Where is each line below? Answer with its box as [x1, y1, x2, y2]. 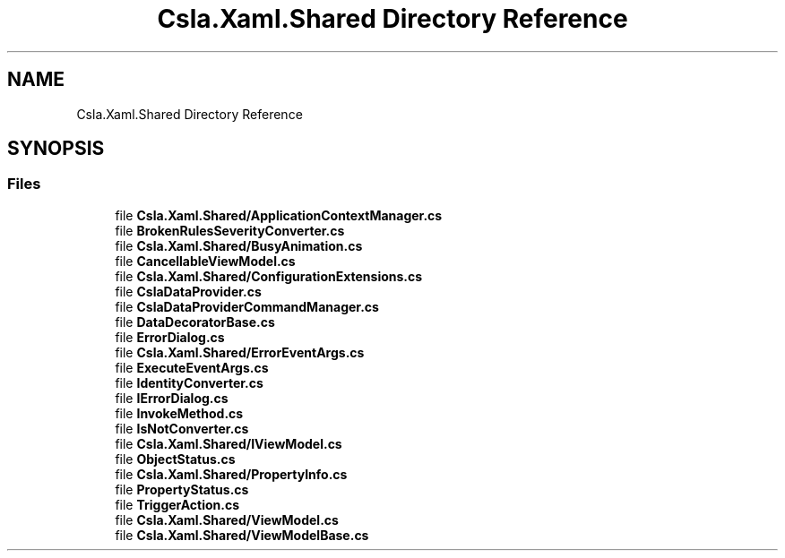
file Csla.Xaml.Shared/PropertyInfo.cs [115, 466, 348, 482]
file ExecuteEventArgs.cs [115, 359, 269, 375]
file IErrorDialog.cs [115, 390, 229, 406]
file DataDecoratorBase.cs [115, 313, 275, 330]
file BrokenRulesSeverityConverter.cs [115, 222, 345, 238]
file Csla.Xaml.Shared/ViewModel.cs [115, 511, 339, 528]
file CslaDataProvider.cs [115, 283, 262, 299]
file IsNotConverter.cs [115, 420, 249, 436]
